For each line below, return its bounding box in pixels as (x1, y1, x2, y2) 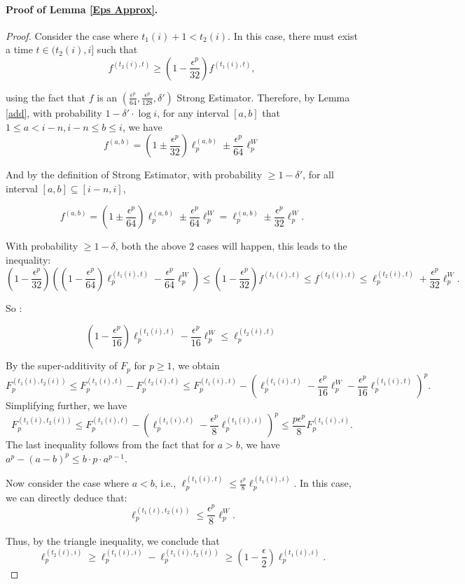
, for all (303, 167, 334, 182)
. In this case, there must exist (228, 28, 358, 43)
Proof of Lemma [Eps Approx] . (6, 1, 158, 16)
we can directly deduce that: (6, 490, 127, 504)
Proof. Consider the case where (6, 28, 139, 43)
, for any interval (157, 105, 229, 120)
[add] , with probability (6, 105, 102, 120)
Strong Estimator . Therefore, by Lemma (176, 90, 350, 104)
